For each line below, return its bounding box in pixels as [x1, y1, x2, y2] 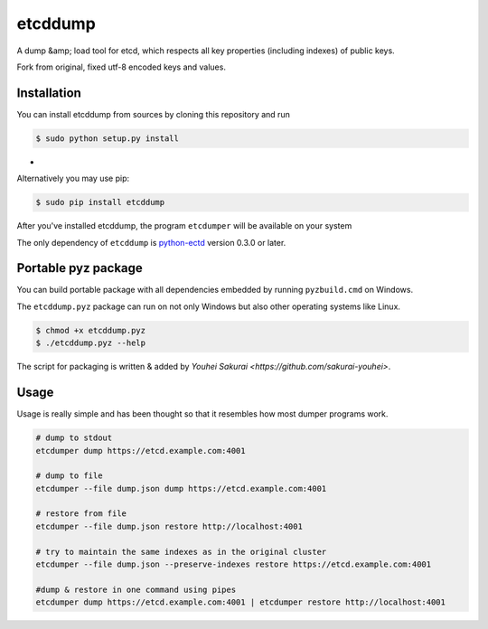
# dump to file [35, 471, 103, 481]
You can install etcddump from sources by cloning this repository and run [16, 108, 291, 119]
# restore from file [35, 509, 127, 519]
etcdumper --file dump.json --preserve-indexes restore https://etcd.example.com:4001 [35, 559, 432, 569]
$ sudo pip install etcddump [35, 197, 165, 208]
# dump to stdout [35, 433, 113, 443]
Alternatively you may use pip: [16, 173, 130, 184]
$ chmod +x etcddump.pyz [35, 325, 146, 335]
